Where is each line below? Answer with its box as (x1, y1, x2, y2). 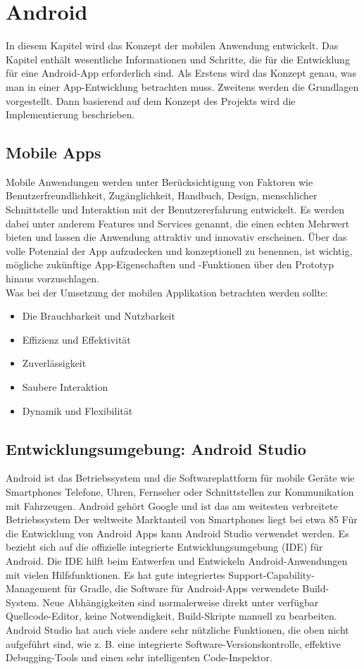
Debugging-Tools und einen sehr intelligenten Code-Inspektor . (6, 650, 272, 665)
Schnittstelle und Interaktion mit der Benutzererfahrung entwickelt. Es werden (6, 202, 345, 217)
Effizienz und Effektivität (22, 332, 131, 346)
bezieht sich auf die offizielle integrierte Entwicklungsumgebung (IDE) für (6, 539, 323, 554)
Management (6, 581, 61, 596)
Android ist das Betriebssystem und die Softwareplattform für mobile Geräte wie (6, 470, 355, 485)
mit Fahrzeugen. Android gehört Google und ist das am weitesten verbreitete (6, 498, 338, 513)
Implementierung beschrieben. (6, 107, 135, 122)
